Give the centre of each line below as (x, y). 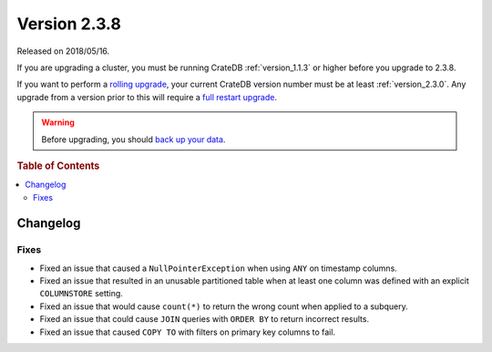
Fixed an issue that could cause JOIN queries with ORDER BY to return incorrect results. (204, 319)
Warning (58, 122)
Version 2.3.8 (69, 24)
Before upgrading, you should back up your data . (133, 139)
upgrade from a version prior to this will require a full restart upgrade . (147, 97)
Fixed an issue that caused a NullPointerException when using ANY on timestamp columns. (219, 268)
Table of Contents (58, 166)
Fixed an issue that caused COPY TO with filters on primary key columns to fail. (188, 332)
